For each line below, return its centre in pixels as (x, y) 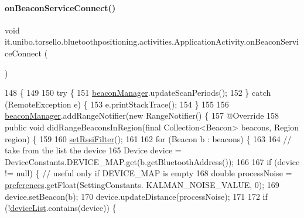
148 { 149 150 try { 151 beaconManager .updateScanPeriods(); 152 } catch (138, 93)
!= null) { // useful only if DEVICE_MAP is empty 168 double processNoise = (148, 173)
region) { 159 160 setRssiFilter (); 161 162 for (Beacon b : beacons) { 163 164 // (148, 138)
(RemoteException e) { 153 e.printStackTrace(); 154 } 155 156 (117, 104)
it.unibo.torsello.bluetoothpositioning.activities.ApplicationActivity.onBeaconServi (152, 41)
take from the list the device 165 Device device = (93, 150)
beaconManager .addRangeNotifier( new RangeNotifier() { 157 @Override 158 (142, 115)
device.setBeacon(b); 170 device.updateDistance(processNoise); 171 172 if (136, 196)
